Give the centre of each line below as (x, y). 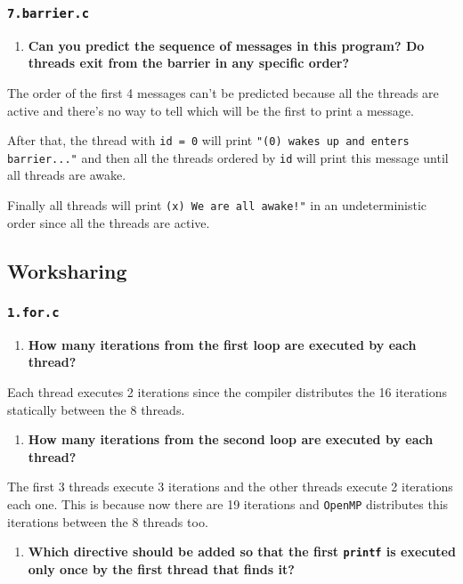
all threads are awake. (67, 175)
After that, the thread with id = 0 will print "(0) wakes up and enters (208, 140)
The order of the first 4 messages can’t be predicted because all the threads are (223, 92)
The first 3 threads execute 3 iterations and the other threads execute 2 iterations (230, 487)
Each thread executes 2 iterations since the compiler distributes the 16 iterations (227, 392)
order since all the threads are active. (109, 222)
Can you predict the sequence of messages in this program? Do (226, 45)
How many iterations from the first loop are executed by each (222, 344)
